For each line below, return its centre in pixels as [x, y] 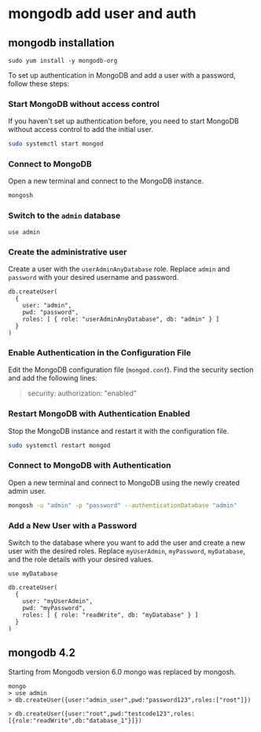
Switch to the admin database [64, 215]
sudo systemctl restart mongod [59, 445]
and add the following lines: [53, 378]
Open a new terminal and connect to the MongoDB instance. [106, 181]
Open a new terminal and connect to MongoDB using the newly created [124, 482]
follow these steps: [39, 84]
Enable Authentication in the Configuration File [99, 352]
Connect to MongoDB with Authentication [90, 465]
